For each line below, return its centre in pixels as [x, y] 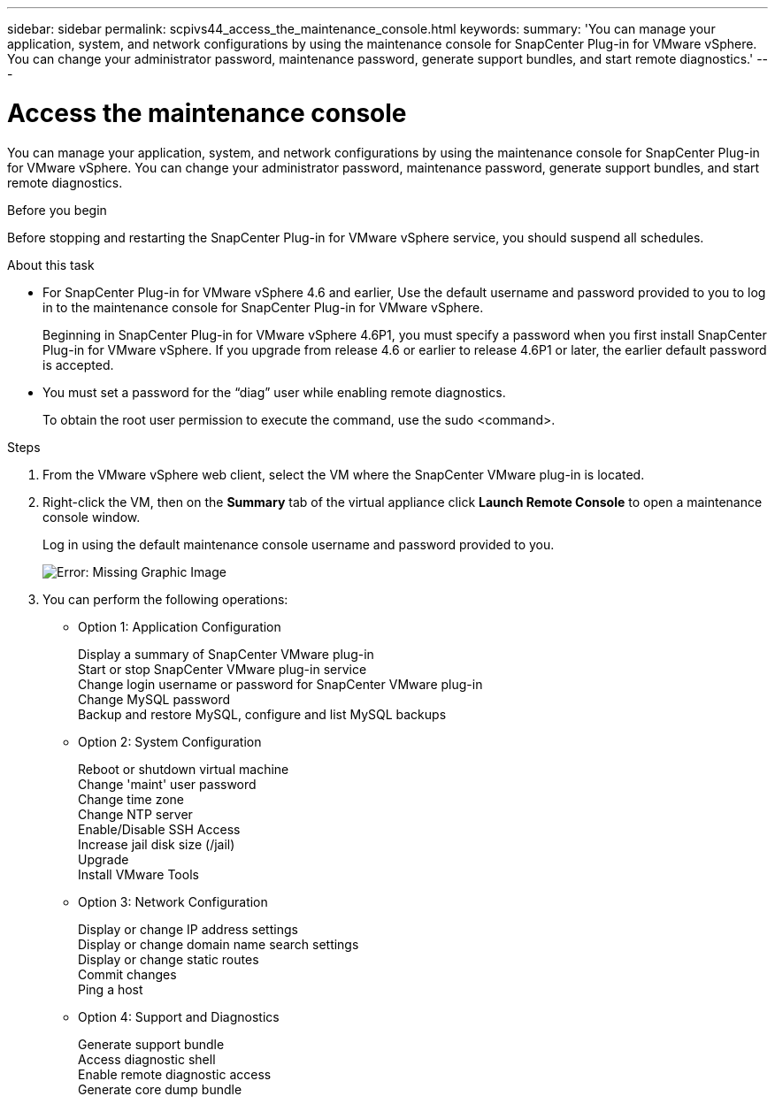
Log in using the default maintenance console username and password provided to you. [299, 544]
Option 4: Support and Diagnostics [179, 1016]
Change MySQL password [154, 699]
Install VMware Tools [138, 874]
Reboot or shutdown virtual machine [184, 769]
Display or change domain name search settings [219, 944]
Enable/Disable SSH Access [159, 829]
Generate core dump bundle [160, 1089]
